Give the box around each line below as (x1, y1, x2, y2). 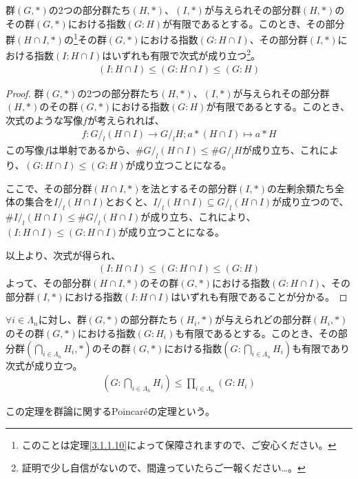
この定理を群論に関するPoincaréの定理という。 (6, 404, 215, 418)
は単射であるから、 (48, 143, 136, 157)
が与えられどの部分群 (214, 312, 311, 327)
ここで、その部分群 (6, 181, 92, 195)
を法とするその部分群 (140, 181, 238, 195)
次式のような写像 (6, 112, 83, 127)
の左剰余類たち (267, 181, 335, 195)
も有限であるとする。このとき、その (175, 325, 338, 340)
